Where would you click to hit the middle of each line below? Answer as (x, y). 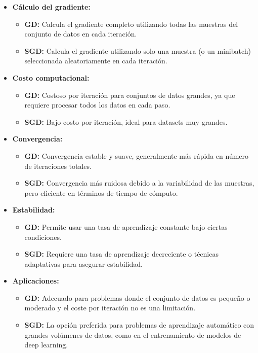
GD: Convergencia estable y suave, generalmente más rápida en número (137, 155)
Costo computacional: (51, 77)
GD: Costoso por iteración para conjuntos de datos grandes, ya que (130, 95)
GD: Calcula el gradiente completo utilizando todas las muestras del (131, 24)
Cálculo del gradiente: (51, 7)
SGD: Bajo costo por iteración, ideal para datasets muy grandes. (126, 121)
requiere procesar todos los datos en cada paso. (97, 105)
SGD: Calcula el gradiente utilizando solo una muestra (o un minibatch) (138, 50)
